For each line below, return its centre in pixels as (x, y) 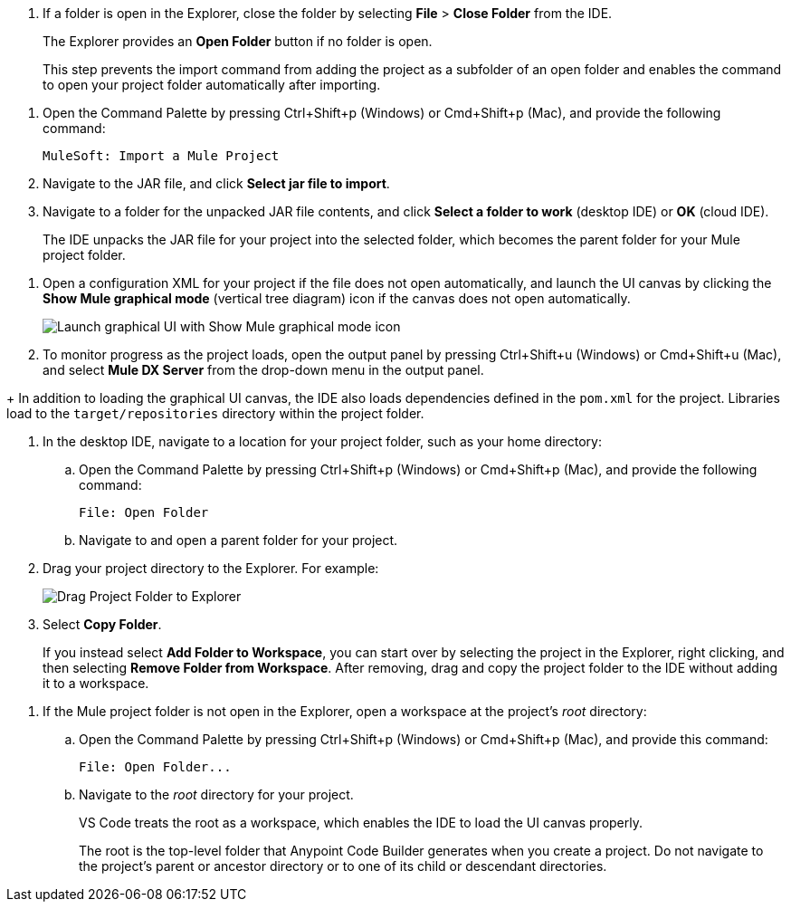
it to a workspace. (96, 683)
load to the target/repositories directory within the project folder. (215, 413)
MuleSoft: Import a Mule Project (161, 156)
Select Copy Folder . (102, 624)
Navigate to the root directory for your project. (216, 794)
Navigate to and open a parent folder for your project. (238, 540)
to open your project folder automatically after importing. (212, 85)
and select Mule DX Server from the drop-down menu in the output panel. (263, 370)
